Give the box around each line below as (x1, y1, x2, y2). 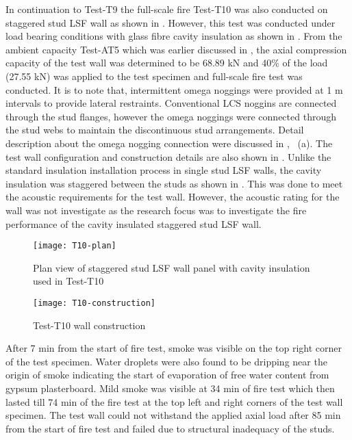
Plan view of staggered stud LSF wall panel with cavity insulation (33, 260, 310, 274)
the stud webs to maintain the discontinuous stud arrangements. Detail (5, 122, 304, 137)
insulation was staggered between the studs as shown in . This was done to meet (5, 176, 343, 190)
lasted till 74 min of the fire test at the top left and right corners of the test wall (5, 394, 343, 409)
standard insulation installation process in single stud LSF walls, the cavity (5, 163, 322, 177)
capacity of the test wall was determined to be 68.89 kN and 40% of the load (5, 55, 328, 70)
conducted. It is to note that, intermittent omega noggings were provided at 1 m (5, 82, 343, 96)
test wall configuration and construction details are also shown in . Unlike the (5, 149, 331, 164)
